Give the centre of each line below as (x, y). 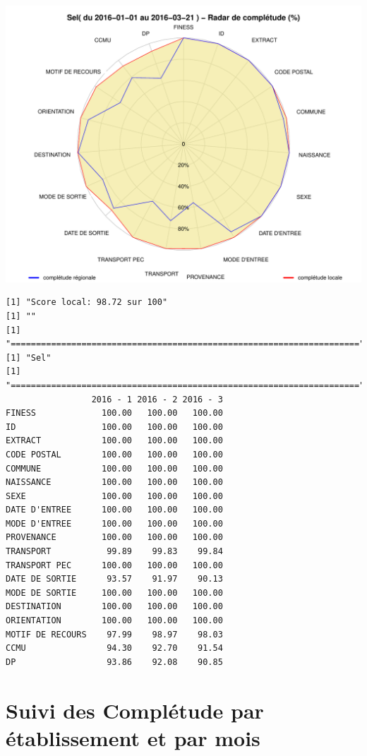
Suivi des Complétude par (135, 710)
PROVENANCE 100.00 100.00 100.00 (114, 538)
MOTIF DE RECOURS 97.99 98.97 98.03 (114, 634)
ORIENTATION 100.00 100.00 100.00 (114, 621)
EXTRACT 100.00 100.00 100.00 (114, 441)
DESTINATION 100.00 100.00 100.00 (114, 607)
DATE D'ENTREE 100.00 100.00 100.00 (114, 510)
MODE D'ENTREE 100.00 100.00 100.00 (114, 523)
